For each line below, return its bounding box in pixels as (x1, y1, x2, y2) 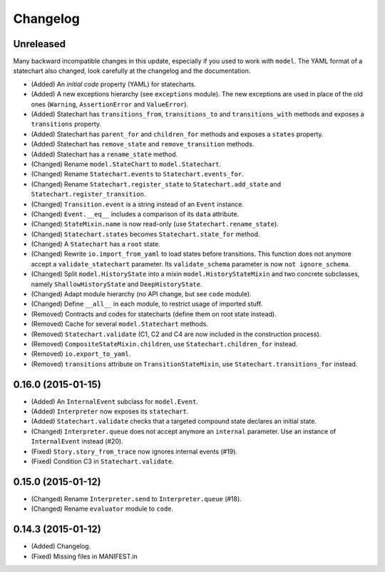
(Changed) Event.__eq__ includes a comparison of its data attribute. (31, 209, 240, 218)
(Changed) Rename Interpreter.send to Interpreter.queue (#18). (31, 494, 242, 503)
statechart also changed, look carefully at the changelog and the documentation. (13, 66, 251, 75)
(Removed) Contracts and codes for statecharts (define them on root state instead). (31, 309, 277, 318)
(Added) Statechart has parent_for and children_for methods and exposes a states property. (31, 129, 324, 139)
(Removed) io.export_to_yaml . (31, 350, 131, 358)
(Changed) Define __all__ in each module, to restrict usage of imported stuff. (31, 300, 263, 308)
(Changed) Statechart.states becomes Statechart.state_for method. (31, 229, 260, 239)
